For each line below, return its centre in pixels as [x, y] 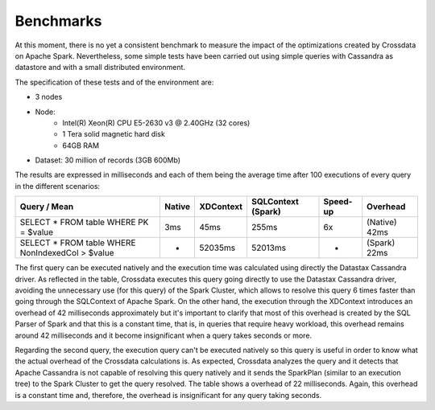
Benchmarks [58, 21]
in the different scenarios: [58, 186]
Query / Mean [47, 207]
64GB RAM [81, 146]
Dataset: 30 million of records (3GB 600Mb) [108, 160]
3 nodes [49, 97]
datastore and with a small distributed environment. [100, 68]
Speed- [338, 202]
